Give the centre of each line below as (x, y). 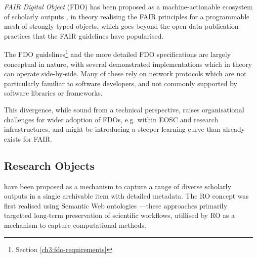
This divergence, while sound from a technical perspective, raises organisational (124, 109)
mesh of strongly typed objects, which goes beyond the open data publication (121, 26)
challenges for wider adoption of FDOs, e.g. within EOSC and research (111, 119)
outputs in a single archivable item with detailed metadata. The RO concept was (127, 196)
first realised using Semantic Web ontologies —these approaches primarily (116, 205)
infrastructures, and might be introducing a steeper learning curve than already (125, 129)
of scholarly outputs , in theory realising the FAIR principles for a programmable (127, 16)
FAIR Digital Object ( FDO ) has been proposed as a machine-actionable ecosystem (128, 6)
